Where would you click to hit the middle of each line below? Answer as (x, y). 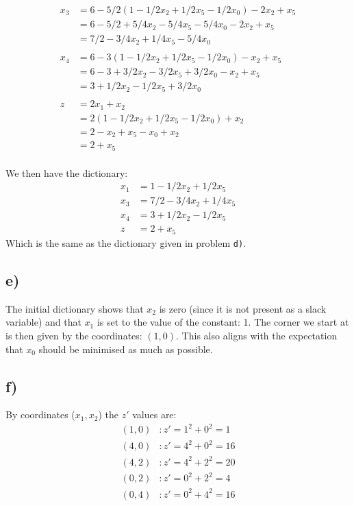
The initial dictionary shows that (75, 308)
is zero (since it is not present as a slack (243, 308)
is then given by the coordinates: (74, 335)
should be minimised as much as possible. (126, 349)
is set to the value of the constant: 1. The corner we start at (223, 322)
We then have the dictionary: (67, 172)
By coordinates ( (40, 414)
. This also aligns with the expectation (257, 335)
